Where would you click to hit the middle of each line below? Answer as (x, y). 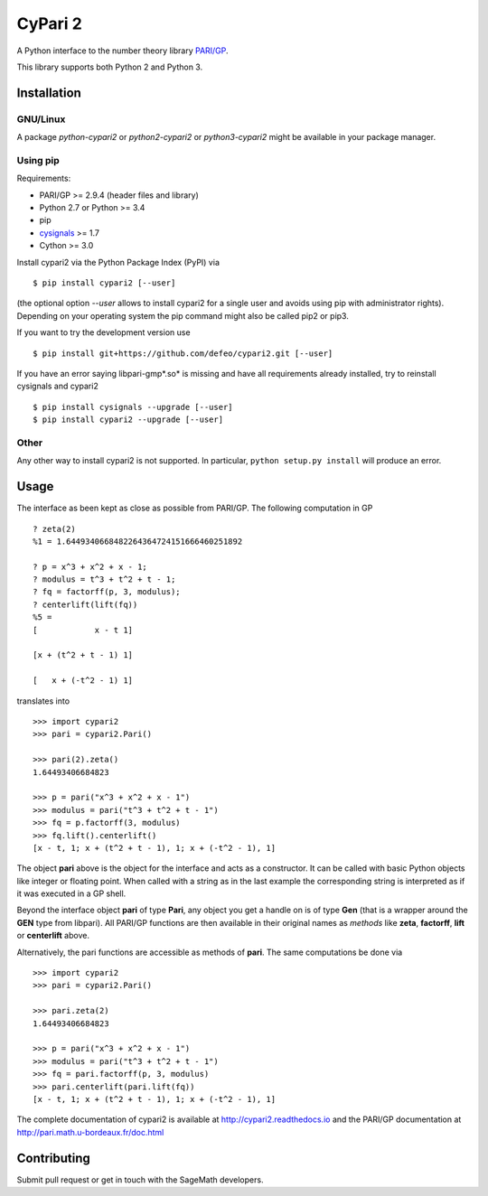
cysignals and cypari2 (57, 386)
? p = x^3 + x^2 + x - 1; (90, 566)
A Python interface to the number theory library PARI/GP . (123, 51)
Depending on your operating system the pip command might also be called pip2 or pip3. (183, 315)
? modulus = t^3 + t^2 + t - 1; (104, 579)
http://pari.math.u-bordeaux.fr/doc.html (90, 1132)
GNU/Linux (41, 119)
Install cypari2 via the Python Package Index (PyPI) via (118, 262)
